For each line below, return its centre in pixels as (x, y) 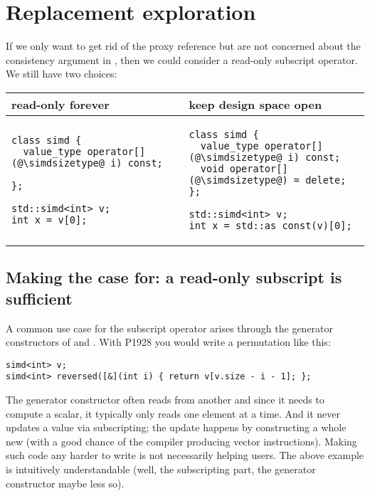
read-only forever (60, 104)
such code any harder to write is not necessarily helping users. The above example (185, 455)
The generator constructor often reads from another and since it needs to (165, 399)
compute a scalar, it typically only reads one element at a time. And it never (173, 413)
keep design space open (255, 104)
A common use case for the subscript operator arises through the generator (170, 328)
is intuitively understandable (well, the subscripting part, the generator (161, 469)
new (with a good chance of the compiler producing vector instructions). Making (181, 441)
